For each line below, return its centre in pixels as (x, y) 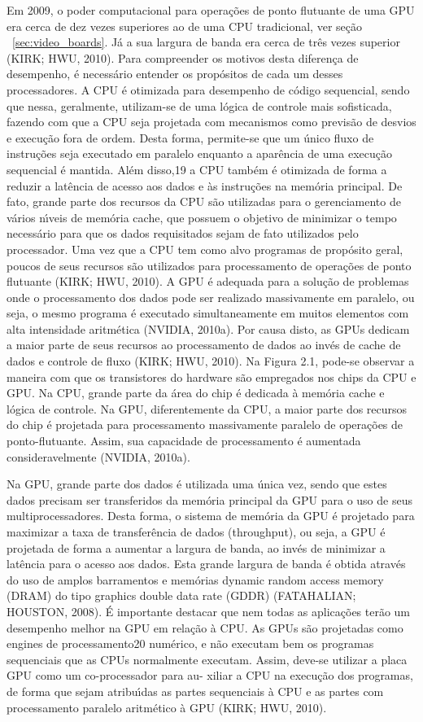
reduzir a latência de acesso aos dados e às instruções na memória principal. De (205, 185)
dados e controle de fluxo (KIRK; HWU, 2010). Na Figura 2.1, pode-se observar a (211, 361)
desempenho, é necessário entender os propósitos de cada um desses (175, 74)
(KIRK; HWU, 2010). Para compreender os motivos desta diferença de (183, 57)
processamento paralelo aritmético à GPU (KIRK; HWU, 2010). (167, 707)
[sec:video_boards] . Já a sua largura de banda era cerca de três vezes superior (206, 42)
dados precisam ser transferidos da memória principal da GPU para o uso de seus (209, 499)
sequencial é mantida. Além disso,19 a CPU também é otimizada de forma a (197, 169)
